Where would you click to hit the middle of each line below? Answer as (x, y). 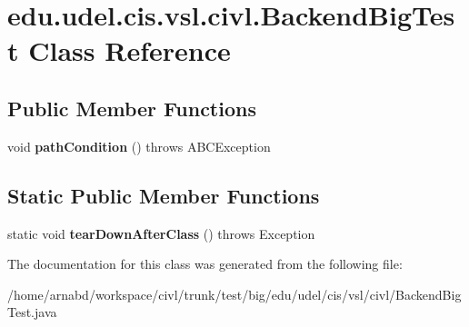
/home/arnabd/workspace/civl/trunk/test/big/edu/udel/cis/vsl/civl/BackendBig (234, 294)
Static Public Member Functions (164, 195)
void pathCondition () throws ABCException (139, 146)
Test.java (32, 312)
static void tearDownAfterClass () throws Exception (161, 233)
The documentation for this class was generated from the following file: (205, 264)
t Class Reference (119, 50)
